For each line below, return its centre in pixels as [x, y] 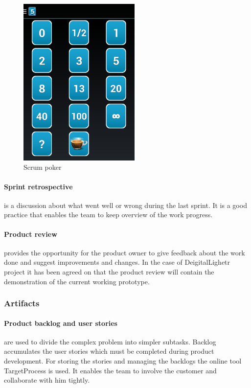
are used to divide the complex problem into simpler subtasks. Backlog [110, 341]
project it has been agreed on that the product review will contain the [109, 271]
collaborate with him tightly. [47, 380]
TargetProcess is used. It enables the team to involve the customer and [110, 370]
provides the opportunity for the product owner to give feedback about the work [125, 252]
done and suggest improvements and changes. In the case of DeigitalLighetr [117, 262]
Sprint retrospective [38, 186]
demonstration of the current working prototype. [77, 281]
